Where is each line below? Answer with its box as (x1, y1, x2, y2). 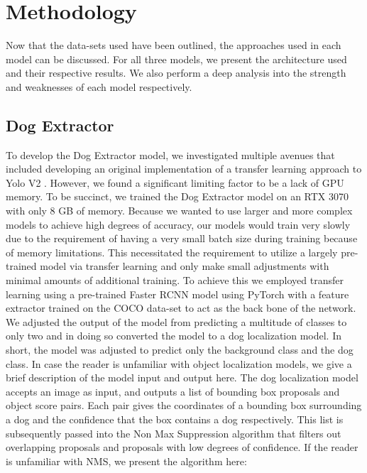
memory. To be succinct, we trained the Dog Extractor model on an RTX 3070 (6, 189, 349, 204)
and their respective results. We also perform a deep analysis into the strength (6, 65, 346, 80)
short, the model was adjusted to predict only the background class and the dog (6, 342, 354, 357)
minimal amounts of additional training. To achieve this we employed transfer (6, 273, 344, 288)
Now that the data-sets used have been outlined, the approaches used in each (6, 38, 341, 53)
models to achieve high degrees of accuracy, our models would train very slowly (6, 217, 351, 232)
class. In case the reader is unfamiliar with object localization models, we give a (6, 356, 352, 371)
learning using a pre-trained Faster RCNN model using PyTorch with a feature (6, 286, 349, 301)
